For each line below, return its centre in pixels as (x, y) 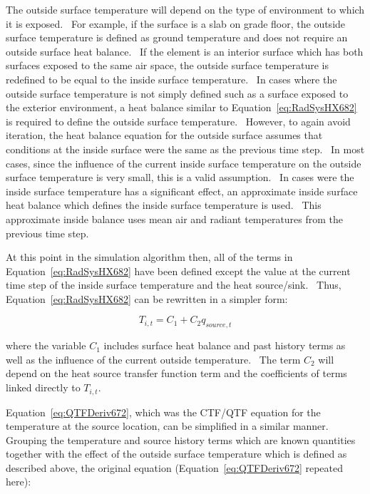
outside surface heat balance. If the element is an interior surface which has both (185, 51)
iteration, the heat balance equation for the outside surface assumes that (164, 135)
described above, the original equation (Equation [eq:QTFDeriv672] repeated (175, 467)
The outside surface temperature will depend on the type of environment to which (185, 9)
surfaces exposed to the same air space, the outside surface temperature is (168, 65)
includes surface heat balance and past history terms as (225, 345)
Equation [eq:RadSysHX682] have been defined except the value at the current (178, 271)
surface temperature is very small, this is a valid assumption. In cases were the (180, 177)
